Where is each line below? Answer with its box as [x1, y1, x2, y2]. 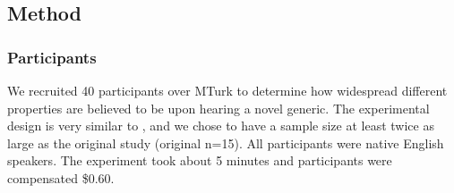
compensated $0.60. [7, 168, 115, 187]
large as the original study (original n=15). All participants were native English [7, 133, 444, 152]
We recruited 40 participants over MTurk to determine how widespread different [7, 81, 448, 99]
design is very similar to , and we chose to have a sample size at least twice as [7, 116, 434, 135]
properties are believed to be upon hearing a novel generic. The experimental [7, 98, 430, 117]
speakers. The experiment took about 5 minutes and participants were [7, 151, 392, 170]
